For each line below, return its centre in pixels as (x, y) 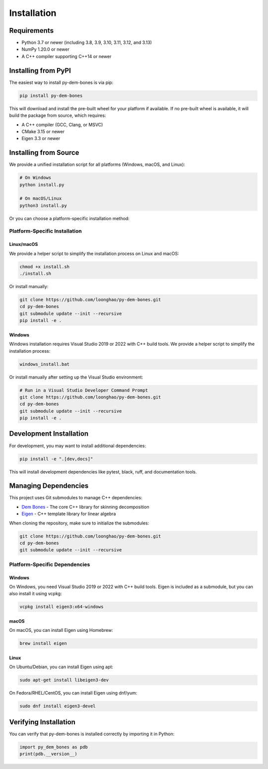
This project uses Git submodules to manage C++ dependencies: (76, 498)
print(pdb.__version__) (49, 754)
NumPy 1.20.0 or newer (45, 49)
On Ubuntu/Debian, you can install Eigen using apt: (61, 667)
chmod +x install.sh (44, 267)
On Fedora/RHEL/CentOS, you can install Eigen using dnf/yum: (73, 693)
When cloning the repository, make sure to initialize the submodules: (79, 523)
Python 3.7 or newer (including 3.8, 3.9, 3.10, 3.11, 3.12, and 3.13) (87, 43)
